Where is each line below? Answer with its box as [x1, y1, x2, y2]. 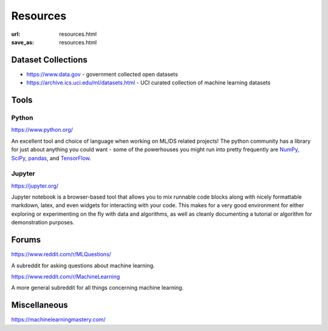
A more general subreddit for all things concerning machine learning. [11, 284, 184, 292]
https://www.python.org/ [11, 126, 73, 134]
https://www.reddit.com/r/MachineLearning [11, 273, 120, 280]
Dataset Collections [11, 55, 88, 65]
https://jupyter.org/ [11, 182, 59, 189]
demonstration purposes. [11, 219, 75, 226]
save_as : [11, 38, 35, 46]
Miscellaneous [11, 300, 68, 310]
